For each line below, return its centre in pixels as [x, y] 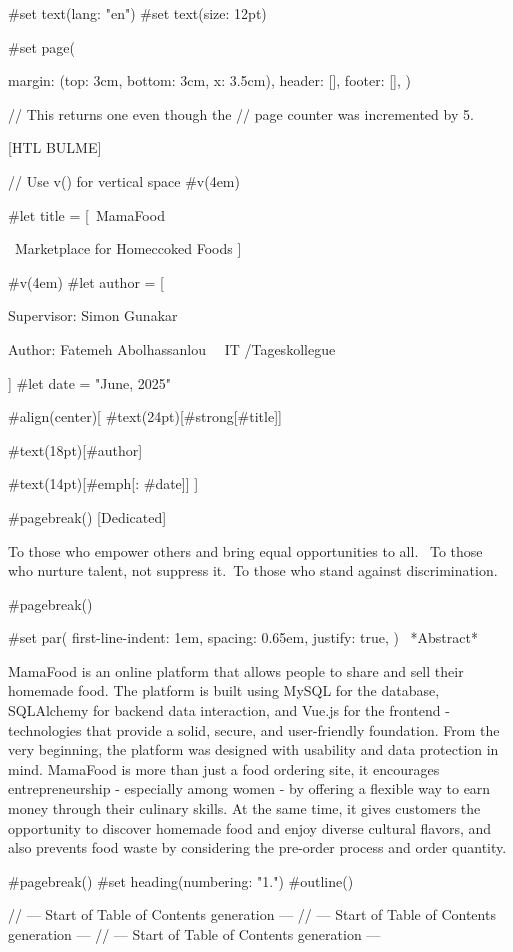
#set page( [41, 46]
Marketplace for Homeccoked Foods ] [128, 248]
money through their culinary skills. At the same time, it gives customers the [244, 808]
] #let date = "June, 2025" [90, 382]
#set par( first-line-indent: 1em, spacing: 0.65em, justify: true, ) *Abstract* [243, 637]
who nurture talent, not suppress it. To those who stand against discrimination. [253, 570]
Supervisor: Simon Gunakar [93, 315]
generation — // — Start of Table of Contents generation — [194, 934]
